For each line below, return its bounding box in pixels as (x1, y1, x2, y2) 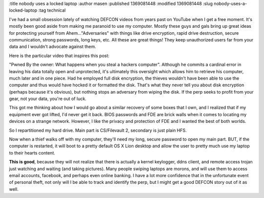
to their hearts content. (9, 150, 56, 156)
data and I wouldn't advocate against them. (9, 44, 96, 50)
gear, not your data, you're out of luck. (9, 96, 87, 102)
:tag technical (38, 7, 66, 13)
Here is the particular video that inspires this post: (9, 53, 110, 59)
